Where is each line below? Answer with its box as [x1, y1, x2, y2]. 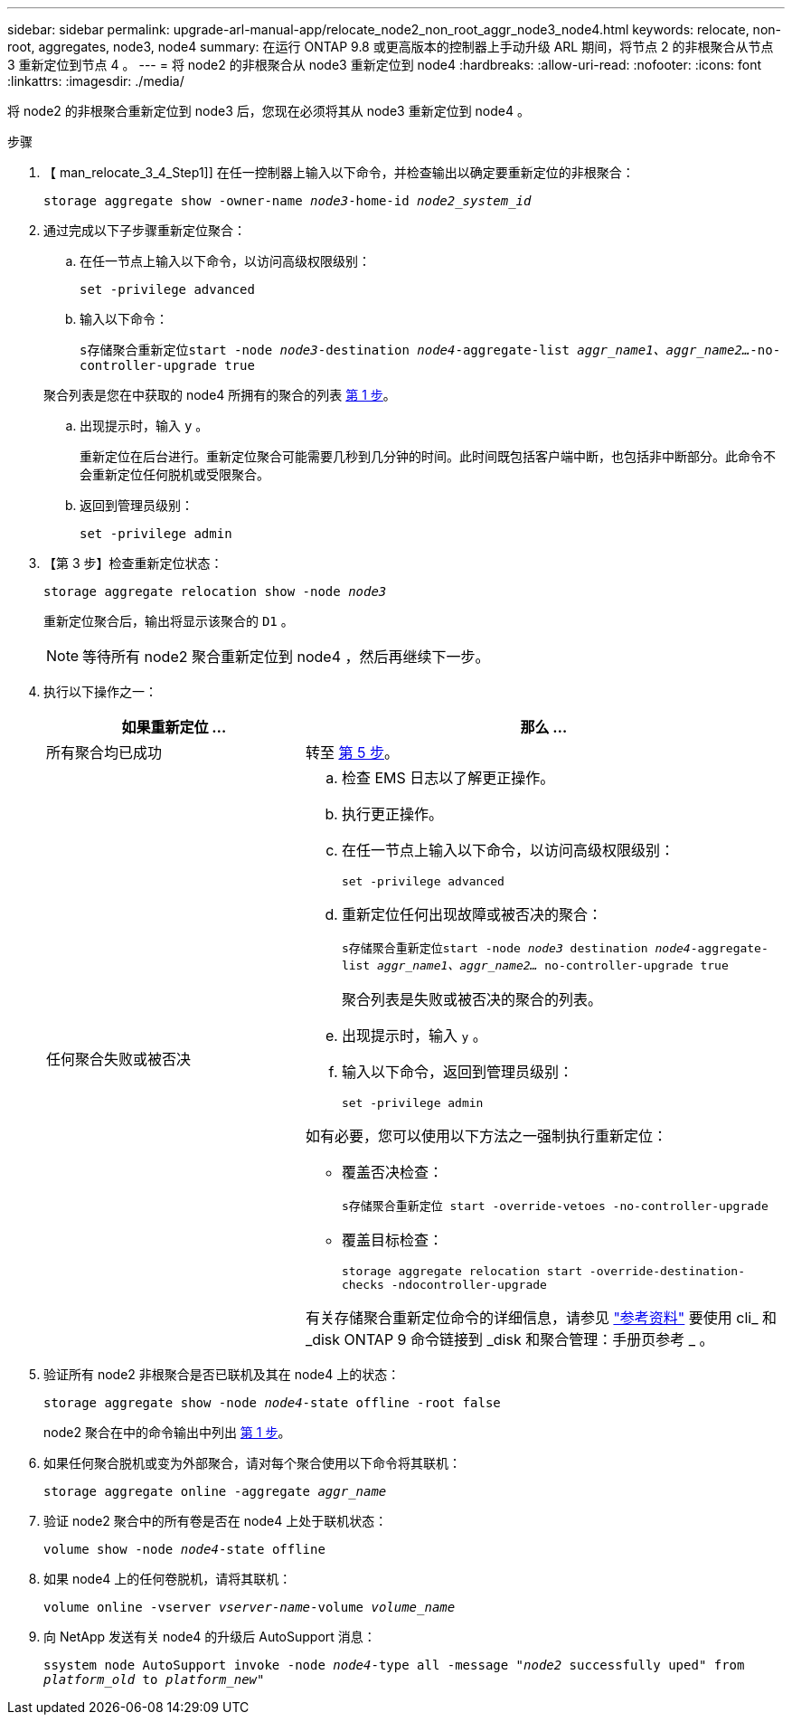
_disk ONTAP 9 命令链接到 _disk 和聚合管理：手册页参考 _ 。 [305, 1330, 714, 1348]
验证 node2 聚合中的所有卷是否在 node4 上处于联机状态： [43, 1513, 388, 1528]
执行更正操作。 [341, 805, 443, 823]
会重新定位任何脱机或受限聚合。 [80, 467, 269, 482]
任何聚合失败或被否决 [46, 1049, 192, 1068]
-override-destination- [589, 1264, 746, 1278]
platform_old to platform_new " [43, 1672, 265, 1687]
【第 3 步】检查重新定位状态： [43, 555, 223, 571]
